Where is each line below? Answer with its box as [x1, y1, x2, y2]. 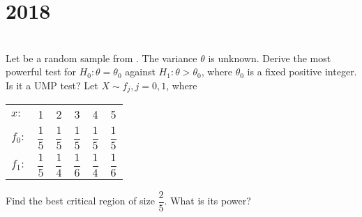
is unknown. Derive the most [208, 50, 331, 65]
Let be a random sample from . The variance [6, 50, 197, 65]
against [125, 64, 156, 79]
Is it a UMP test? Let [6, 77, 98, 92]
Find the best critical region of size [6, 193, 155, 208]
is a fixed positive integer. [247, 64, 357, 79]
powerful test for [6, 64, 76, 79]
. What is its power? [164, 193, 251, 208]
